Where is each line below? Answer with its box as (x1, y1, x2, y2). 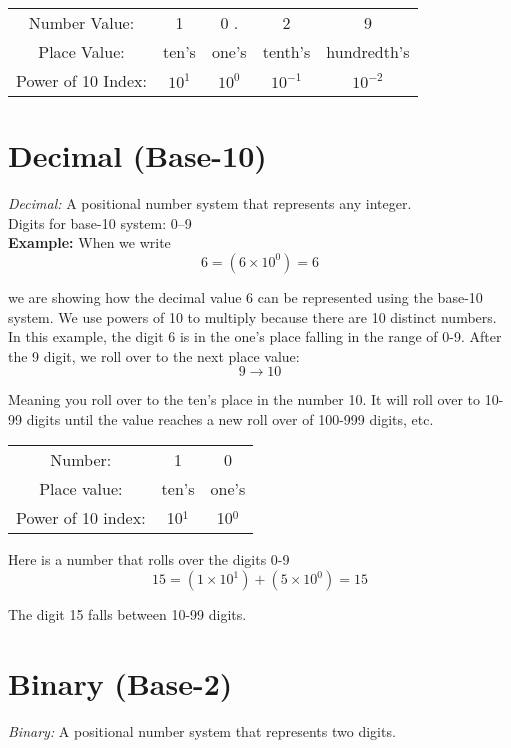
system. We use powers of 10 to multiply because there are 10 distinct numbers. (8, 306, 497, 327)
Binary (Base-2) (8, 662, 233, 703)
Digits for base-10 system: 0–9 (8, 212, 192, 233)
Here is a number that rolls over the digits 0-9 (8, 549, 290, 570)
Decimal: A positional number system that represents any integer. (8, 193, 412, 214)
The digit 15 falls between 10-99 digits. (8, 604, 247, 625)
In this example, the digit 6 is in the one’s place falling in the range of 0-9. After (8, 326, 502, 347)
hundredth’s (326, 40, 410, 63)
